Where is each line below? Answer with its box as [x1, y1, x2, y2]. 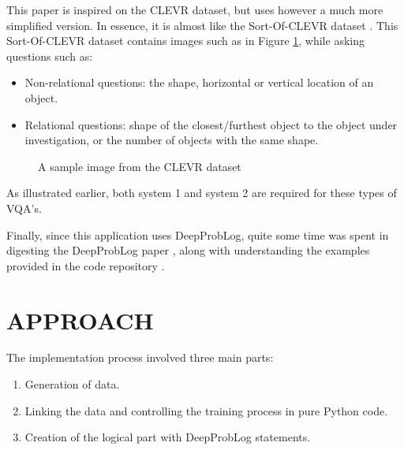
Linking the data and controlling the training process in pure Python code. [24, 402, 388, 418]
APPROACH [6, 303, 154, 336]
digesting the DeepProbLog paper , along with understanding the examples [6, 242, 370, 258]
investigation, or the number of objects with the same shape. [24, 132, 319, 148]
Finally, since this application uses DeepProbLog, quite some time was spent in [6, 226, 389, 243]
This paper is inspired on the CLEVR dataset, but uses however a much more [6, 2, 383, 17]
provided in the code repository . [6, 257, 165, 273]
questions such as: [6, 47, 93, 64]
